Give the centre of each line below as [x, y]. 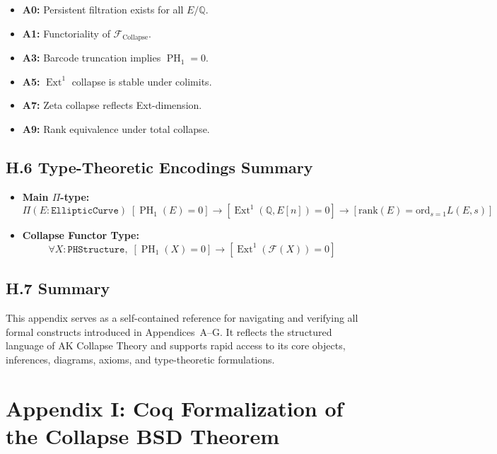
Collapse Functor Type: [81, 235]
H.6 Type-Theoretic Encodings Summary [159, 167]
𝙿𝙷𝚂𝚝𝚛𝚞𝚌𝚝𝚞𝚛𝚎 [96, 249]
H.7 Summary [58, 288]
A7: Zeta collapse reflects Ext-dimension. [112, 105]
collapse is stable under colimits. [142, 81]
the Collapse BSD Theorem [143, 435]
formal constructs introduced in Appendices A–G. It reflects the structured [169, 331]
